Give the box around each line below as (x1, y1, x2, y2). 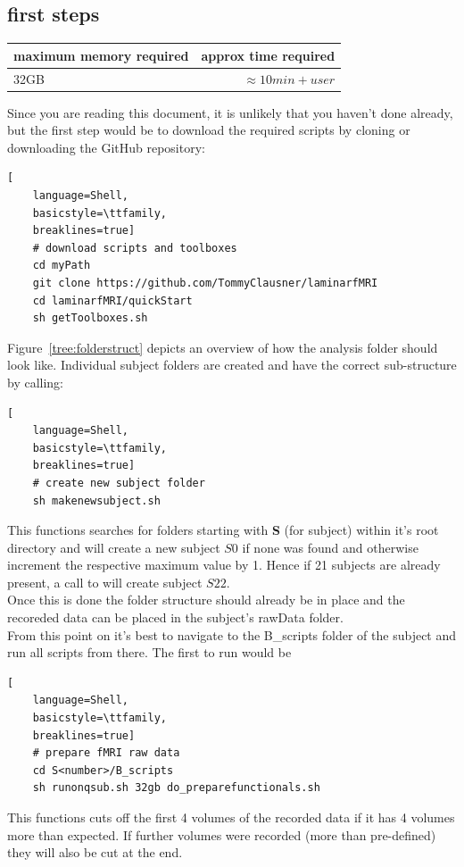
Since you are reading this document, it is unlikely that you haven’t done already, (7, 103, 453, 121)
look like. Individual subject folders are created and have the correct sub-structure (7, 355, 457, 374)
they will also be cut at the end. (7, 843, 183, 862)
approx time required (201, 46, 336, 64)
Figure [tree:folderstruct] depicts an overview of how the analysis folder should (7, 338, 438, 356)
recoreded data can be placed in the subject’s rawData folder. (7, 608, 344, 627)
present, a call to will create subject (7, 572, 203, 591)
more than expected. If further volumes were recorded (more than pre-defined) (7, 825, 436, 844)
